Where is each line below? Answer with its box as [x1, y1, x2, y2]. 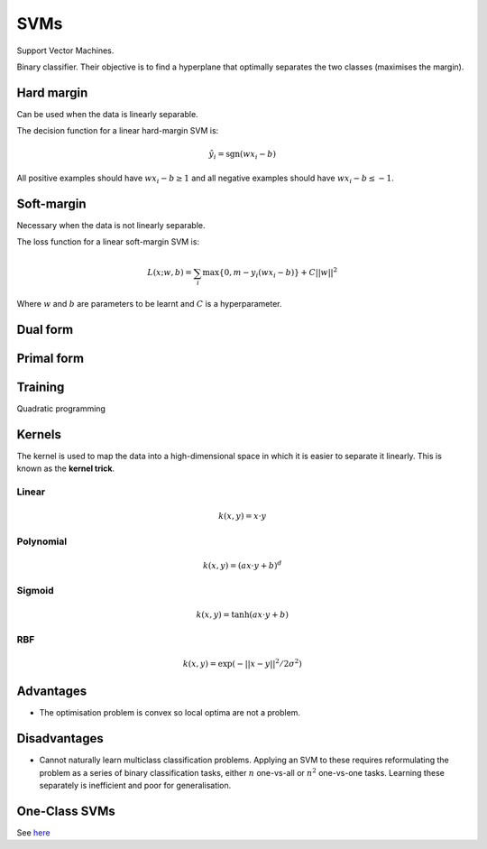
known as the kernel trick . [16, 463, 115, 474]
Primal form [16, 351, 85, 365]
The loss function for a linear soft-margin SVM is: [16, 236, 200, 247]
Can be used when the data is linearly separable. [16, 108, 198, 119]
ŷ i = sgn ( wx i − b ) [208, 149, 277, 161]
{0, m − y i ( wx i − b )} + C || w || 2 [218, 266, 338, 280]
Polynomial [16, 535, 68, 548]
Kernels [16, 427, 62, 442]
